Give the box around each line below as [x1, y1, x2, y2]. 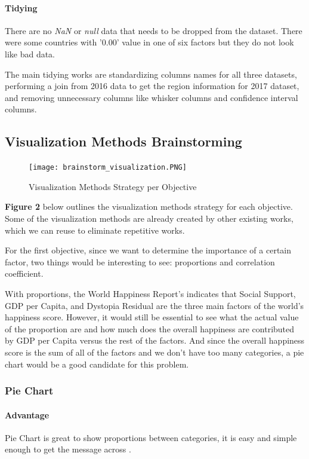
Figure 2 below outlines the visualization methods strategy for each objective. [5, 200, 293, 213]
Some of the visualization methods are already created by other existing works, [5, 212, 293, 224]
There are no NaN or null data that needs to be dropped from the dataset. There [5, 24, 302, 36]
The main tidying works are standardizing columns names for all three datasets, [5, 68, 297, 80]
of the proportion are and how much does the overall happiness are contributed [5, 322, 295, 335]
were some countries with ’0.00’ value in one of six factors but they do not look [5, 36, 294, 48]
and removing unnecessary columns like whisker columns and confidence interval [5, 91, 298, 103]
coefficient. [5, 267, 44, 280]
